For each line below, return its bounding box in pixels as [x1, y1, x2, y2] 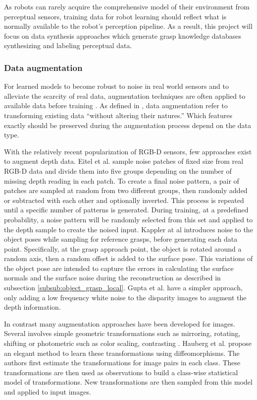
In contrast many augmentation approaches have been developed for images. [4, 318, 235, 329]
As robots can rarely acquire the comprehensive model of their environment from [4, 1, 250, 11]
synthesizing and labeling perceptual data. [4, 40, 132, 51]
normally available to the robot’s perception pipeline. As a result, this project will [4, 21, 253, 31]
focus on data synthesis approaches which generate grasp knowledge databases [4, 30, 242, 41]
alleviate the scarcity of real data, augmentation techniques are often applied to [4, 90, 246, 101]
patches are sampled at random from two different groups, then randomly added [4, 185, 248, 196]
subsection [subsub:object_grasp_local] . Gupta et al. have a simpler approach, [4, 282, 243, 293]
